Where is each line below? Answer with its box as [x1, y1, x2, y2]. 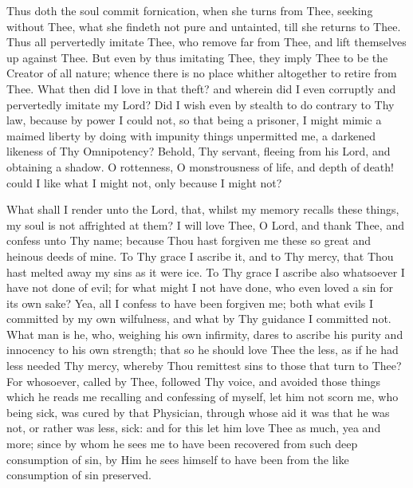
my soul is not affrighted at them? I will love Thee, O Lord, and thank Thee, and [6, 216, 404, 233]
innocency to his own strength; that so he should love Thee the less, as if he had [6, 341, 399, 358]
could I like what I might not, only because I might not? [6, 174, 282, 191]
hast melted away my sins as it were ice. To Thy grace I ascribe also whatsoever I [6, 263, 405, 280]
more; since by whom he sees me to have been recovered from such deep [6, 435, 358, 452]
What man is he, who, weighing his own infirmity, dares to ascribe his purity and [6, 325, 403, 342]
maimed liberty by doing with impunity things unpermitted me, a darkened [6, 127, 376, 144]
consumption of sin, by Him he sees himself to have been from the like [6, 451, 349, 467]
